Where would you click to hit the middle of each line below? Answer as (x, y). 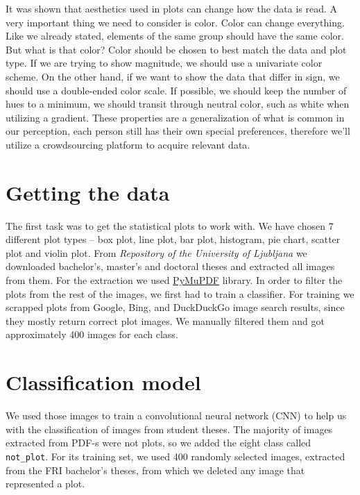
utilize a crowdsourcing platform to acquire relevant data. (128, 144)
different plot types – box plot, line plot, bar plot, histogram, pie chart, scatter (173, 239)
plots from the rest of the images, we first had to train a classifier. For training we (180, 293)
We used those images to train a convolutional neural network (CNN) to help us (176, 416)
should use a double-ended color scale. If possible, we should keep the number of (176, 90)
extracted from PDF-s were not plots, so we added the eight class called (158, 443)
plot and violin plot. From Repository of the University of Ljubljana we (156, 252)
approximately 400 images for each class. (92, 334)
